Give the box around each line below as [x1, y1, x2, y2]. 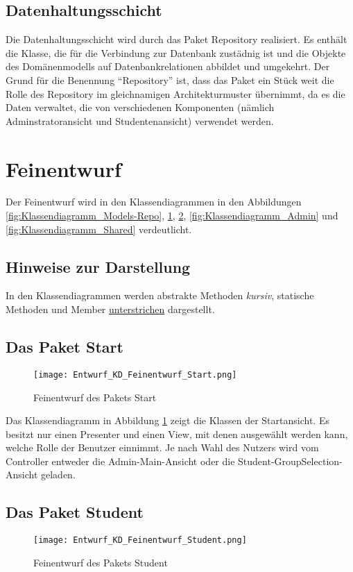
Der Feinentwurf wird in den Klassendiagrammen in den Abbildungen [6, 194, 302, 209]
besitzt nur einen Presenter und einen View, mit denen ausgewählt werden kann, [6, 426, 348, 441]
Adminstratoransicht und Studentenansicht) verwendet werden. [6, 113, 274, 128]
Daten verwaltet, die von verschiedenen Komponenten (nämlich [6, 100, 275, 115]
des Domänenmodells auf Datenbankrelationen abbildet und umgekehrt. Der [6, 59, 330, 74]
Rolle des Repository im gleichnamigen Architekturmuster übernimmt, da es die [6, 86, 345, 101]
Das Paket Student [6, 501, 144, 523]
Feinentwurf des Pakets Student [33, 555, 168, 569]
